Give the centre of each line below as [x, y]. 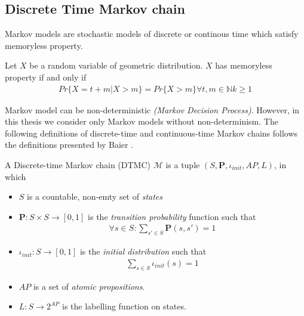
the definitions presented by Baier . [69, 145]
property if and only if [46, 77]
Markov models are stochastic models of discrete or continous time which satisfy [152, 34]
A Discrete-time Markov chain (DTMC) [78, 164]
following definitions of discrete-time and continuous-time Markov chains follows [151, 133]
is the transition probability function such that [172, 216]
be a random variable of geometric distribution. [116, 65]
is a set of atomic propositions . [89, 286]
